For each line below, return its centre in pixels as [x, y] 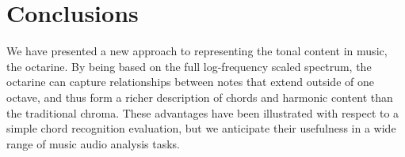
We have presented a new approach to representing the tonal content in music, [197, 51]
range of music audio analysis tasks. [93, 143]
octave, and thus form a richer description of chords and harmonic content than [200, 97]
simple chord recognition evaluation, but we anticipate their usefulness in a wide [201, 128]
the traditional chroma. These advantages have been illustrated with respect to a [203, 112]
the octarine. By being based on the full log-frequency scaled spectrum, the [189, 66]
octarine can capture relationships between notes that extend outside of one [190, 82]
